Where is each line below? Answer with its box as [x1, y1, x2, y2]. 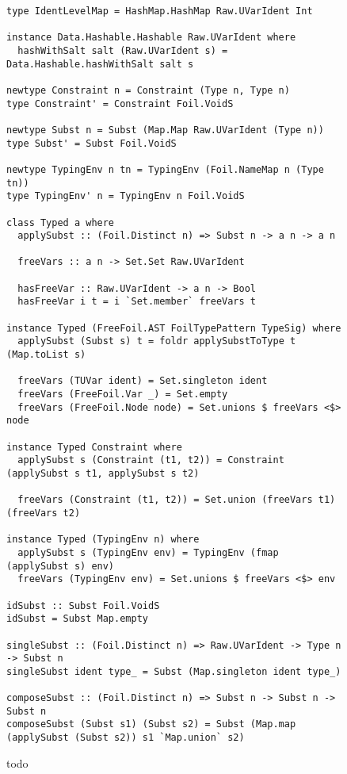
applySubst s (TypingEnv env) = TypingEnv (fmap [17, 546, 279, 558]
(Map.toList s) [6, 349, 86, 361]
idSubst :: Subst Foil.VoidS [6, 600, 160, 611]
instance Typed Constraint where [6, 441, 182, 453]
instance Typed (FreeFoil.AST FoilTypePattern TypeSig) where [6, 322, 341, 334]
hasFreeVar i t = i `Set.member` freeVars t [17, 296, 256, 308]
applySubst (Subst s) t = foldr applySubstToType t [17, 335, 296, 347]
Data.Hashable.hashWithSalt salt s [6, 58, 194, 70]
